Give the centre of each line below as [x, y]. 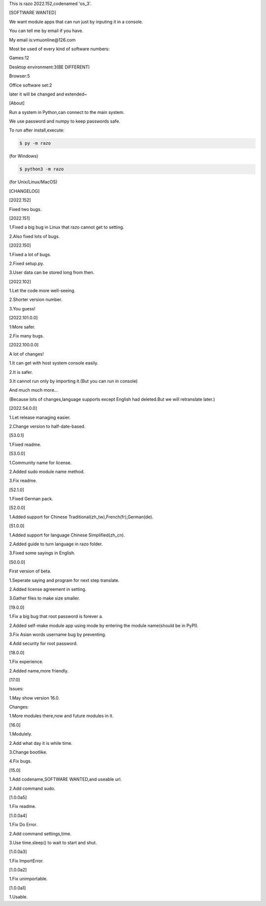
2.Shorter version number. [36, 300]
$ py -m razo [35, 143]
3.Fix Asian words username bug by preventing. [58, 634]
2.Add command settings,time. [40, 834]
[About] [17, 103]
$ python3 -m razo [42, 169]
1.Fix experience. [26, 662]
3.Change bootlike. [28, 752]
